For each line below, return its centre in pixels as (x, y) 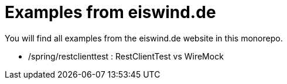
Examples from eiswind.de (110, 12)
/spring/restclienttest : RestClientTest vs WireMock (126, 56)
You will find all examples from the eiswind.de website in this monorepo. (144, 38)
